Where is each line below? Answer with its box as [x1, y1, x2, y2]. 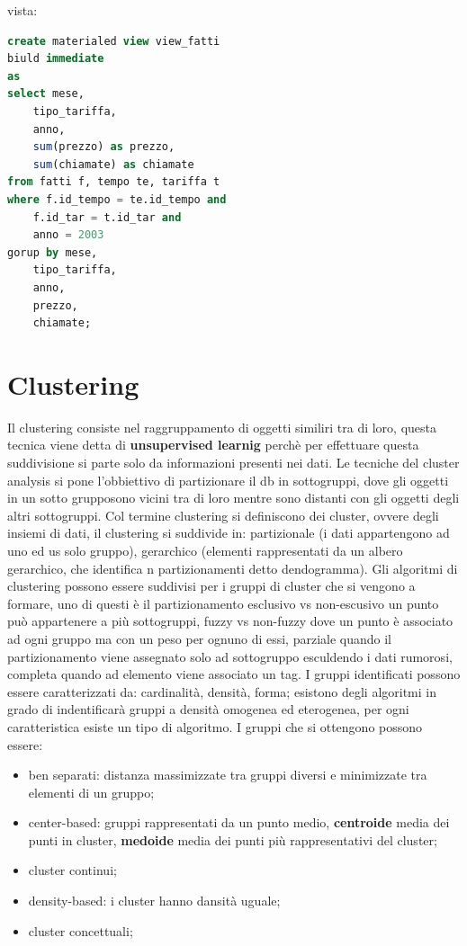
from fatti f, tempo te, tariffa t [7, 175, 220, 189]
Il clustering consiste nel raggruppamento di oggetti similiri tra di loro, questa [7, 417, 437, 436]
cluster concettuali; [28, 921, 133, 940]
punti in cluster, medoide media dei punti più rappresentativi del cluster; [28, 830, 437, 849]
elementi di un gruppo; [28, 782, 155, 801]
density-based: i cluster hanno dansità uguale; [28, 891, 281, 910]
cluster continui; [28, 861, 117, 879]
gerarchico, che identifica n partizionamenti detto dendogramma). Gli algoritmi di [7, 558, 458, 577]
